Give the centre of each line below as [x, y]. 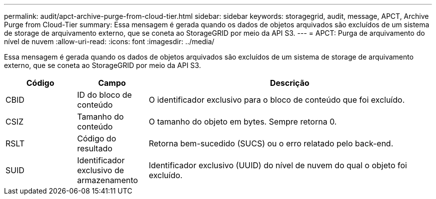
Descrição [290, 83]
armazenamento [108, 180]
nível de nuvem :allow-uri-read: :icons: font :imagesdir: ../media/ [109, 41]
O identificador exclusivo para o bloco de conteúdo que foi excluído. [276, 100]
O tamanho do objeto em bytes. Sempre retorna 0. [243, 122]
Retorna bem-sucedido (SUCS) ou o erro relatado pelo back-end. [271, 143]
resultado [95, 148]
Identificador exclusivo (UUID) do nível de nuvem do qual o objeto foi [278, 165]
